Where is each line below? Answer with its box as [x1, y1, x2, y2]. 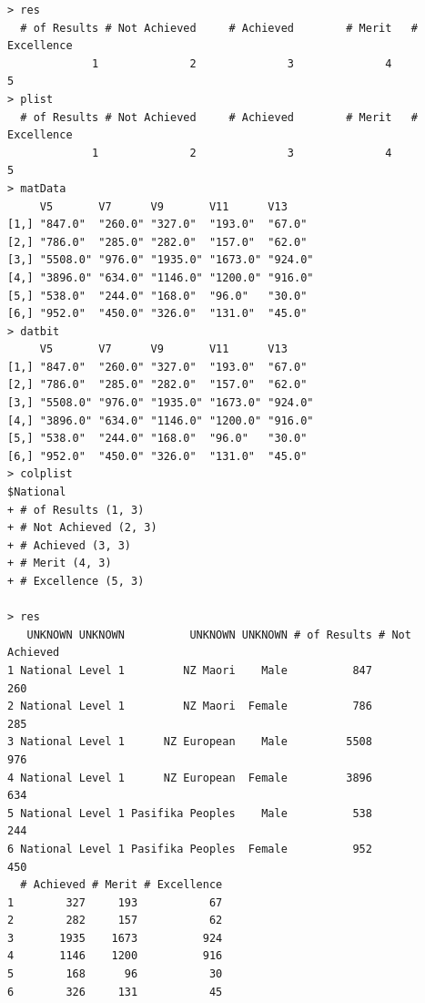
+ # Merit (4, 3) [7, 557, 112, 570]
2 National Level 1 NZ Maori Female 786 [7, 700, 372, 713]
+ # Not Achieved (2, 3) [7, 521, 157, 535]
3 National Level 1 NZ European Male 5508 [7, 735, 372, 749]
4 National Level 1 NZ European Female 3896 [7, 771, 372, 784]
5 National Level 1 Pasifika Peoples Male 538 [7, 806, 372, 820]
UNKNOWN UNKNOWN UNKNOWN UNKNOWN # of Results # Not [26, 628, 411, 641]
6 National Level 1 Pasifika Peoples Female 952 [7, 842, 372, 855]
